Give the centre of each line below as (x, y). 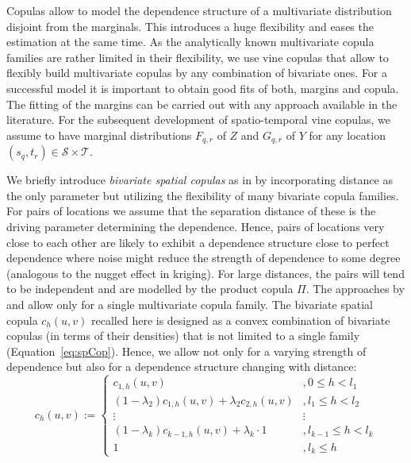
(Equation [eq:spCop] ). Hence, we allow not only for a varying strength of (186, 351)
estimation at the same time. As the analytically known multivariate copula (190, 42)
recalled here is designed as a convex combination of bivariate (241, 320)
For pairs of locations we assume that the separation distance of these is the (191, 211)
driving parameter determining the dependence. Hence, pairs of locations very (196, 226)
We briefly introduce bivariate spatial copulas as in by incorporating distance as (200, 180)
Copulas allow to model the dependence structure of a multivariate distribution (199, 10)
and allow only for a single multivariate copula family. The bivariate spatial (190, 304)
